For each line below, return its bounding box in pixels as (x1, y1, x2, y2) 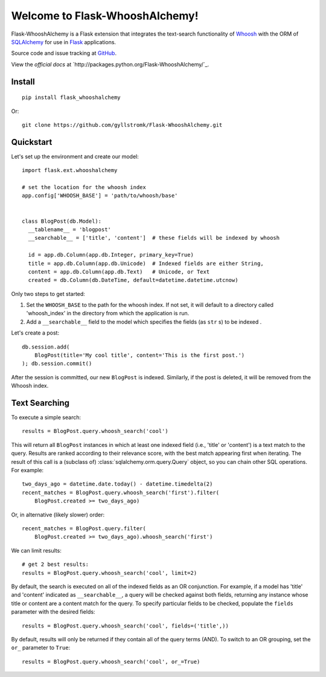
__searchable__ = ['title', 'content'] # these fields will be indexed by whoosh (28, 234, 280, 242)
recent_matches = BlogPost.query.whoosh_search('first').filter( (22, 489, 220, 496)
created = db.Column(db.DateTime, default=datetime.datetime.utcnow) (28, 277, 238, 284)
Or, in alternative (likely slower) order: (11, 511, 105, 518)
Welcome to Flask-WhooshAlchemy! (11, 9, 199, 22)
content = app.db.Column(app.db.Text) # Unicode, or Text (28, 268, 210, 275)
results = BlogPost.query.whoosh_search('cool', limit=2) (22, 570, 197, 576)
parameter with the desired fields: (11, 608, 95, 615)
